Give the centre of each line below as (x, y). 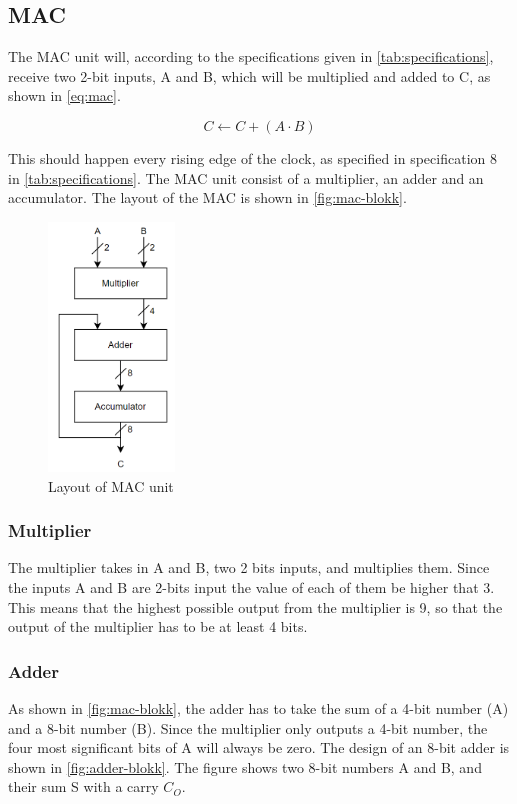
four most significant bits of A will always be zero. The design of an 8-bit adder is (259, 747)
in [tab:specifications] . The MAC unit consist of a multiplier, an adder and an (246, 177)
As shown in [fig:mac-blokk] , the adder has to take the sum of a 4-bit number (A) (258, 707)
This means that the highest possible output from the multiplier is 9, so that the (255, 606)
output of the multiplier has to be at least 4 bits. (158, 626)
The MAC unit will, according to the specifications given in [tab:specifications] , (251, 56)
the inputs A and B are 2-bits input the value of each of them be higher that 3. (251, 586)
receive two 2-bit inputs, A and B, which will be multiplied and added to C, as (249, 75)
